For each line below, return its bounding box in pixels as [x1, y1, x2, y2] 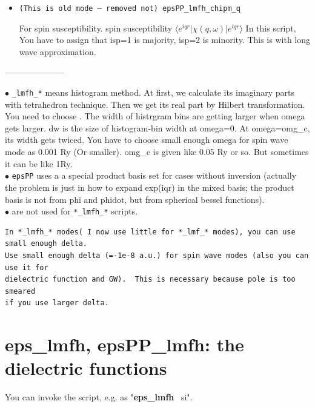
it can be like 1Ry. [5, 157, 73, 170]
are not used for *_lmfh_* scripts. [12, 205, 138, 217]
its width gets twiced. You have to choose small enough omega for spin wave [5, 133, 288, 146]
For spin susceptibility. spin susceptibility [19, 21, 173, 34]
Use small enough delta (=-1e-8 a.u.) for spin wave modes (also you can [5, 251, 309, 260]
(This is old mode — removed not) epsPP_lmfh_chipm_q [19, 4, 240, 13]
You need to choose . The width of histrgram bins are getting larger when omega [5, 110, 305, 122]
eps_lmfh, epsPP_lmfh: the [5, 332, 244, 357]
